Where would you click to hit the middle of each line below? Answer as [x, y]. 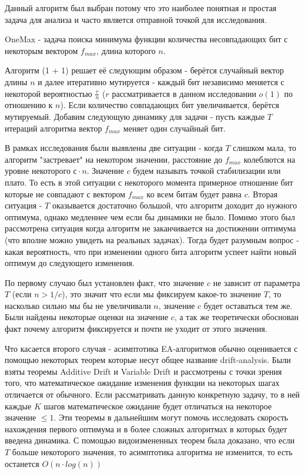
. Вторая [263, 194]
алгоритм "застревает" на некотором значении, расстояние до [114, 159]
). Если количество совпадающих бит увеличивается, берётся [170, 105]
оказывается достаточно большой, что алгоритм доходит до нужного [175, 205]
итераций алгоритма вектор [53, 128]
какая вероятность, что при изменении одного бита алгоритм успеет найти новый [151, 251]
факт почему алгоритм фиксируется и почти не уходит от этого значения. [136, 329]
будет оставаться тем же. [248, 305]
